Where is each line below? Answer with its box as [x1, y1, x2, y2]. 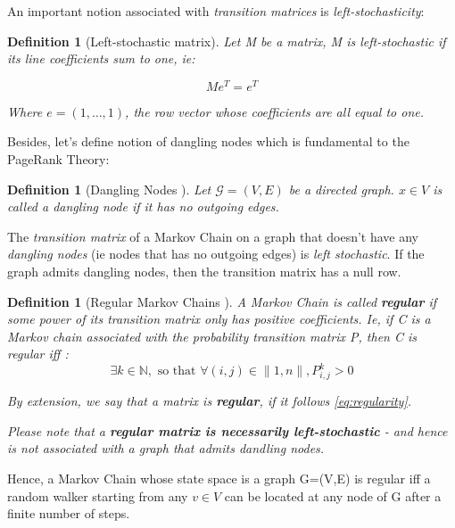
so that [157, 365, 196, 378]
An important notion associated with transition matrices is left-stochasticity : [7, 2, 425, 20]
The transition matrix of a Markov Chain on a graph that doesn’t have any [7, 227, 419, 245]
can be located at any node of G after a [224, 486, 442, 505]
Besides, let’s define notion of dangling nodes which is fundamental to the [7, 132, 409, 151]
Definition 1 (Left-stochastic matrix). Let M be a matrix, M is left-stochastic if [7, 31, 446, 50]
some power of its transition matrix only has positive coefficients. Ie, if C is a [7, 309, 431, 328]
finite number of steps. [7, 504, 130, 523]
